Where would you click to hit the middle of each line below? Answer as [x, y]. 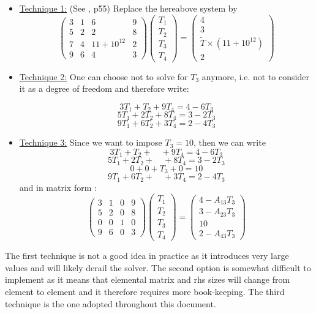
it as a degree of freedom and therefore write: [104, 88]
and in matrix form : [58, 187]
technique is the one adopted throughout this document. [111, 303]
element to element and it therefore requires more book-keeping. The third [145, 291]
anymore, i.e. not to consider [255, 76]
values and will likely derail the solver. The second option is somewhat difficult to [158, 267]
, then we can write [230, 142]
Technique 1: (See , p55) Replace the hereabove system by [128, 8]
